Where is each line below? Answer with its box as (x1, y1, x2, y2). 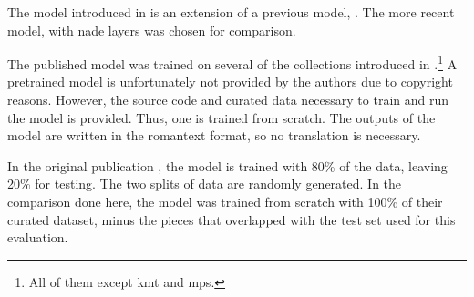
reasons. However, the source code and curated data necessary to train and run (7, 90, 449, 109)
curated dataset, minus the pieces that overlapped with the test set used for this (7, 210, 456, 229)
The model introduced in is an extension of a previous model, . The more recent (7, 3, 455, 21)
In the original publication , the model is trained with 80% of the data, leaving (7, 156, 448, 175)
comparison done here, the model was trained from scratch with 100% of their (7, 192, 443, 210)
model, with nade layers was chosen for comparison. (7, 20, 296, 39)
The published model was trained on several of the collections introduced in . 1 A (7, 52, 458, 73)
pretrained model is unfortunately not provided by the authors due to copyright (7, 72, 453, 91)
